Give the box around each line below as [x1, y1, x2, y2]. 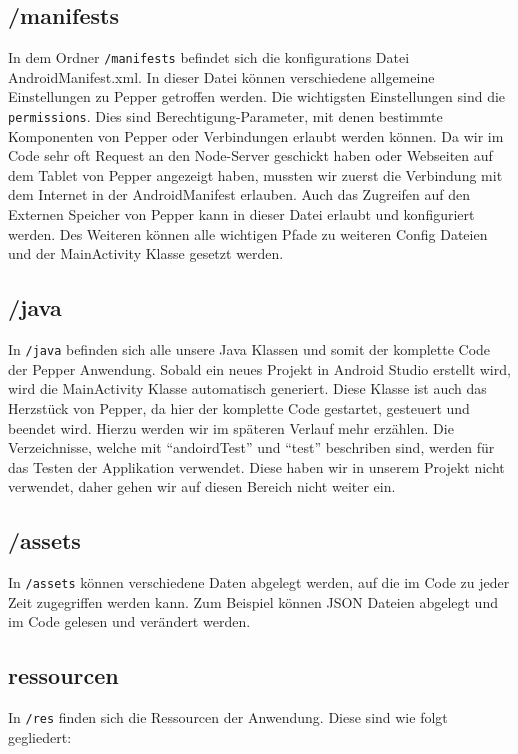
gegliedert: [8, 726, 72, 747]
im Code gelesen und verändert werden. [8, 611, 251, 632]
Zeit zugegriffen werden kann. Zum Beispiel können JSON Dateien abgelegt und [8, 591, 498, 612]
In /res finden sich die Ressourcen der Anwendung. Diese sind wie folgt [8, 707, 448, 728]
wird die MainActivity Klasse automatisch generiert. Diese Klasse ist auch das [8, 378, 487, 399]
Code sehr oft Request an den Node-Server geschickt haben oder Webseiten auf [8, 145, 493, 166]
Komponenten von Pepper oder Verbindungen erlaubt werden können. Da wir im [8, 125, 504, 146]
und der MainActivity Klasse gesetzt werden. [8, 243, 284, 264]
